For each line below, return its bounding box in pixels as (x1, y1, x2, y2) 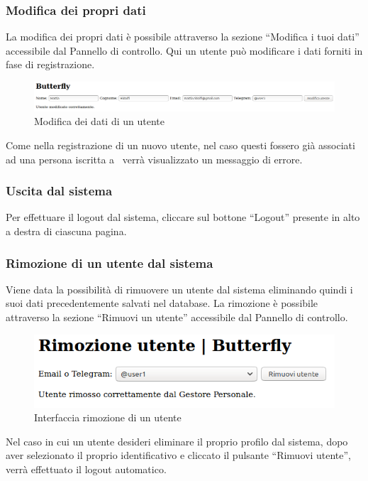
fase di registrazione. (6, 57, 95, 72)
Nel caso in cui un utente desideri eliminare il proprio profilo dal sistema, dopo (6, 433, 348, 448)
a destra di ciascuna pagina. (6, 224, 127, 238)
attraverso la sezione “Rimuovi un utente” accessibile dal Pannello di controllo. (6, 310, 348, 324)
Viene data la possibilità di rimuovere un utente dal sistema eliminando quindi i (6, 281, 353, 296)
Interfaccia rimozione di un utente (34, 410, 182, 425)
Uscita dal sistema (6, 182, 113, 200)
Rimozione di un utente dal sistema (6, 254, 213, 271)
